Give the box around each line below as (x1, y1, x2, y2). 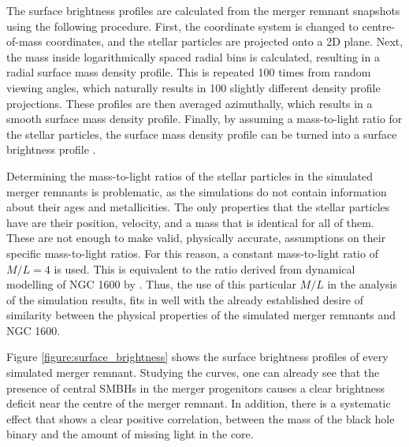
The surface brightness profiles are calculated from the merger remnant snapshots (6, 2, 400, 18)
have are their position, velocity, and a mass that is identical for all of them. (6, 214, 374, 230)
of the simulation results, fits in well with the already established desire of (6, 291, 363, 307)
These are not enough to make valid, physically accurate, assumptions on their (6, 229, 386, 246)
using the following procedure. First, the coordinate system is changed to (6, 17, 359, 34)
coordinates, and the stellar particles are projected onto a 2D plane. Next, (46, 33, 403, 50)
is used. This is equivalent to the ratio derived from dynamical (54, 260, 355, 277)
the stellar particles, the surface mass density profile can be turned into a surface (6, 125, 397, 142)
